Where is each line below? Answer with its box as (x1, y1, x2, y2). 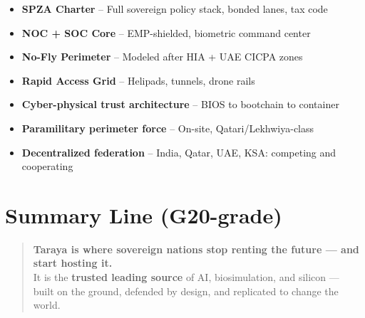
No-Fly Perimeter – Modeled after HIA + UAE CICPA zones (21, 49, 303, 64)
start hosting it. (33, 255, 113, 270)
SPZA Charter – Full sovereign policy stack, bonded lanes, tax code (21, 1, 328, 16)
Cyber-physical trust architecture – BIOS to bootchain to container (21, 97, 339, 112)
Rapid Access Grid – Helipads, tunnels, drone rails (21, 73, 255, 88)
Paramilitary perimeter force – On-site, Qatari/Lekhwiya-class (21, 120, 314, 135)
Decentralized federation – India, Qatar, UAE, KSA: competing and (21, 144, 336, 159)
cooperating (21, 159, 73, 174)
